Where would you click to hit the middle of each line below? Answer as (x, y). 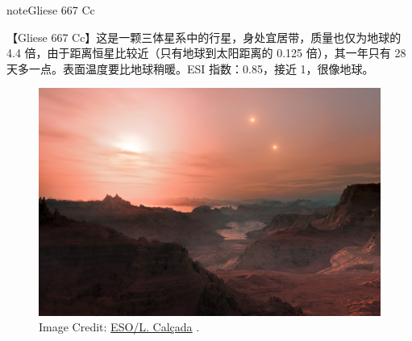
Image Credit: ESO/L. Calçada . (119, 327)
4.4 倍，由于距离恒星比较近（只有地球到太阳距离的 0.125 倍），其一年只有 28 (206, 53)
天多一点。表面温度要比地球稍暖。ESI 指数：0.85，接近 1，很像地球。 (190, 68)
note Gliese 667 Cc (51, 10)
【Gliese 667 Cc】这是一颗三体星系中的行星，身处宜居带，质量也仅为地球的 (204, 37)
